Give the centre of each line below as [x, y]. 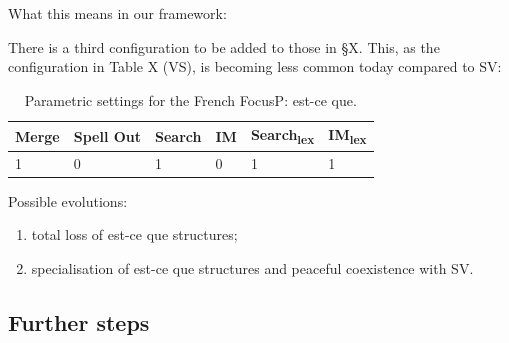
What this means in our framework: [117, 13]
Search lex [282, 136]
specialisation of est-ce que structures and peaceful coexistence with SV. [252, 268]
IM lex [347, 136]
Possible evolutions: [68, 200]
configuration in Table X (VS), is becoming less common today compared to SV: [255, 66]
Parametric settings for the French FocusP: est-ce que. [190, 99]
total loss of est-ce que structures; [134, 234]
